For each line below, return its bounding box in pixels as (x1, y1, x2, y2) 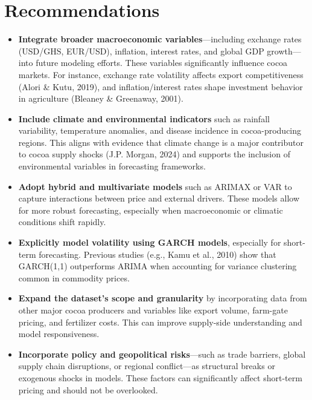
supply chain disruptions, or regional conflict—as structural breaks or (18, 359, 275, 372)
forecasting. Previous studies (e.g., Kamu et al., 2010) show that (39, 248, 276, 260)
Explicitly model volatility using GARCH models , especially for (18, 236, 281, 249)
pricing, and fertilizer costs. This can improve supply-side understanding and (18, 315, 302, 328)
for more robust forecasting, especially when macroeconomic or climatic (18, 203, 283, 216)
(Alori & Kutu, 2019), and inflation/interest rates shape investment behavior (18, 80, 303, 93)
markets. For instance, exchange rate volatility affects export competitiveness (18, 68, 304, 80)
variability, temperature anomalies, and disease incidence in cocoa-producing (18, 124, 302, 137)
